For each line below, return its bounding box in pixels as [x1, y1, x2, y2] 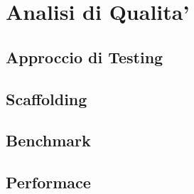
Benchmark [6, 129, 91, 151]
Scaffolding [6, 87, 87, 109]
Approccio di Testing [6, 45, 163, 68]
